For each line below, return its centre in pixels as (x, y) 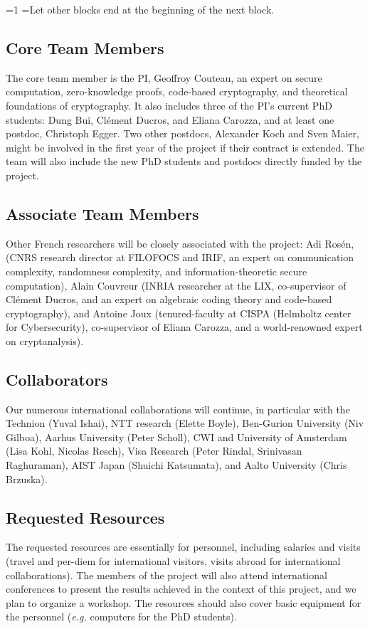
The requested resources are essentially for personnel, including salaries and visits (183, 547)
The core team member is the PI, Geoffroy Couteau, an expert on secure (164, 77)
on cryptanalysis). (45, 340)
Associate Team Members (102, 213)
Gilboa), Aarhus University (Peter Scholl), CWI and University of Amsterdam (176, 437)
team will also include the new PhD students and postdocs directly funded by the (184, 161)
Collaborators (57, 379)
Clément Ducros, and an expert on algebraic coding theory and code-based (169, 299)
